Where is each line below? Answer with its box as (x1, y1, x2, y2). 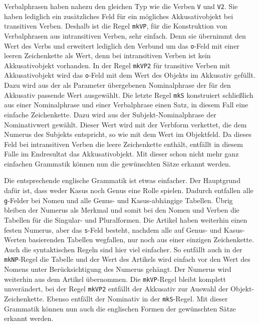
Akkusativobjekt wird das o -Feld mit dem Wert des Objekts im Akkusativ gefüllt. (4, 70, 255, 80)
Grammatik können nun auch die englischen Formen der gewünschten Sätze (4, 303, 236, 313)
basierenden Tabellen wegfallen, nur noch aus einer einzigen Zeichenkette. (29, 234, 254, 245)
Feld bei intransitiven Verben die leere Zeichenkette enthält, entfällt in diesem (4, 138, 243, 149)
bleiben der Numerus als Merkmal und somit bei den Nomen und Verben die (4, 205, 239, 215)
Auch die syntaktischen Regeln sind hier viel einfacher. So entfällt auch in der (4, 244, 242, 254)
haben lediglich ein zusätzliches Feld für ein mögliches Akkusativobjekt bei (4, 11, 233, 21)
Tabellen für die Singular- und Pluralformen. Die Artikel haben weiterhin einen (4, 214, 247, 225)
